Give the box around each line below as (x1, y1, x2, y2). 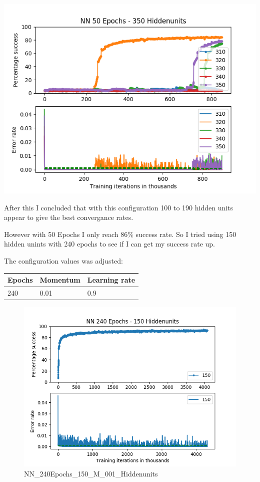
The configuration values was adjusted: (4, 255, 123, 266)
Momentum (39, 275, 80, 285)
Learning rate (87, 275, 135, 285)
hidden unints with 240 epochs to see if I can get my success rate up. (4, 238, 215, 249)
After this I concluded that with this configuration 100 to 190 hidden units (4, 202, 233, 212)
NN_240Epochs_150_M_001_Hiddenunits (24, 468, 158, 478)
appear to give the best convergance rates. (4, 212, 133, 222)
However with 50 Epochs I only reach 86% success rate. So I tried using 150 (4, 228, 236, 239)
